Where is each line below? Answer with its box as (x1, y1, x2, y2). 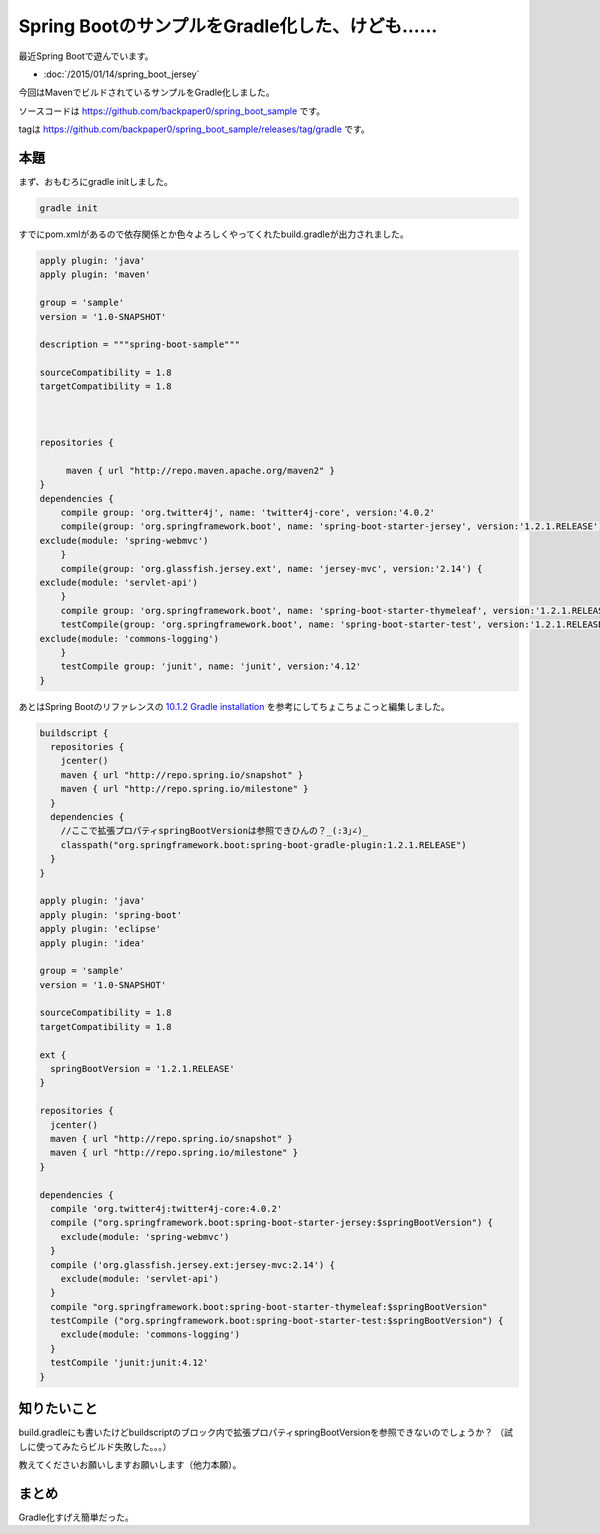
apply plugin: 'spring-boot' (39, 909, 183, 920)
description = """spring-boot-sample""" (39, 339, 240, 350)
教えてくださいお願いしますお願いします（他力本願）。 (18, 1458, 242, 1470)
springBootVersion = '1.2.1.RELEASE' (50, 1063, 235, 1075)
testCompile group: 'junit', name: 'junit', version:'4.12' (60, 661, 362, 672)
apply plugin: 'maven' (39, 269, 151, 280)
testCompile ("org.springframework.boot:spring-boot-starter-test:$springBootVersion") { (50, 1315, 504, 1327)
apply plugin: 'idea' (39, 937, 146, 949)
